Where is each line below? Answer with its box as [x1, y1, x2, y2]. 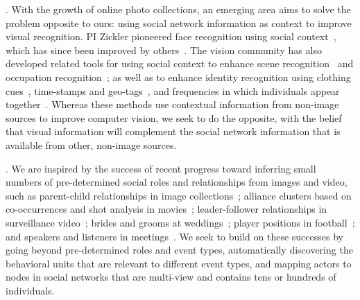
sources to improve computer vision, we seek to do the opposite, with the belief [6, 110, 342, 125]
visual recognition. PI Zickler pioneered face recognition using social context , [6, 29, 336, 44]
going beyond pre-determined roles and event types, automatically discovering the [6, 242, 353, 257]
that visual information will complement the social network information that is [6, 124, 341, 139]
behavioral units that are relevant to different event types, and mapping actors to [6, 256, 352, 270]
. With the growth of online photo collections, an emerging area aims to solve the [6, 2, 351, 16]
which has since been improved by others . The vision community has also [6, 42, 322, 57]
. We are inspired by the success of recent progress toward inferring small [6, 161, 316, 175]
